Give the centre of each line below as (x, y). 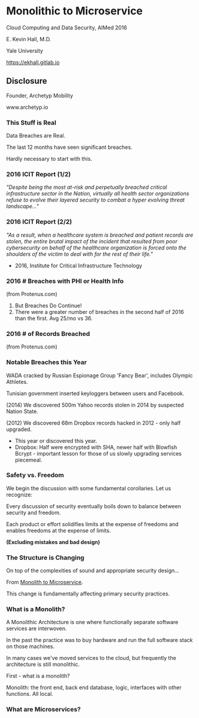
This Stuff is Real (31, 123)
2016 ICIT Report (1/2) (39, 174)
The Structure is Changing (45, 557)
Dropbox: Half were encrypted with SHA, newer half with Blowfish (96, 447)
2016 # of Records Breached (48, 334)
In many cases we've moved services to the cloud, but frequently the (91, 658)
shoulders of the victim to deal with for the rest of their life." (80, 254)
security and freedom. (33, 512)
